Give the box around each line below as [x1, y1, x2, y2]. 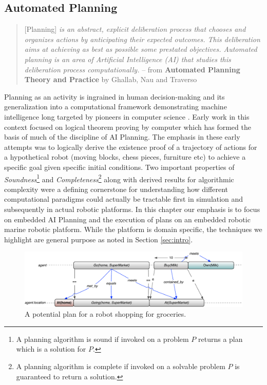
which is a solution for [16, 343, 86, 354]
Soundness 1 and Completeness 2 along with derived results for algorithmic [4, 172, 234, 184]
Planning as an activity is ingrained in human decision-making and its [4, 91, 225, 102]
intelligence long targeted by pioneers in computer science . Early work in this [4, 111, 250, 122]
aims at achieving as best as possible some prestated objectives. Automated [24, 44, 257, 54]
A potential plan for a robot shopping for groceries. [25, 309, 186, 319]
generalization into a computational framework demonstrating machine [4, 101, 227, 112]
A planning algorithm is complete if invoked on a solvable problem [16, 360, 225, 371]
